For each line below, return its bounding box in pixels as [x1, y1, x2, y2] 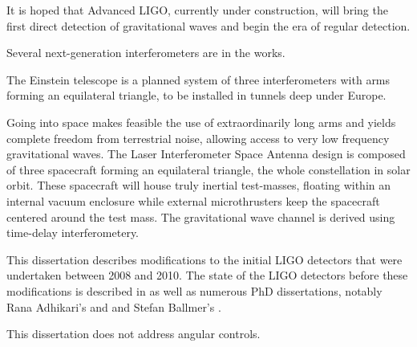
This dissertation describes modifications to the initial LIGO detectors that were [6, 251, 403, 267]
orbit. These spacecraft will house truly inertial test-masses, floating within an [6, 177, 391, 194]
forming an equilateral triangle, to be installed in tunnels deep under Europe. [6, 87, 387, 104]
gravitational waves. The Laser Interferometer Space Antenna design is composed [6, 145, 406, 162]
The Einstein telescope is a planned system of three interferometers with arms [6, 71, 391, 88]
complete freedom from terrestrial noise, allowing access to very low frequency [6, 129, 390, 146]
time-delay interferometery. [6, 224, 140, 241]
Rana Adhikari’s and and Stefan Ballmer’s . [6, 298, 221, 315]
